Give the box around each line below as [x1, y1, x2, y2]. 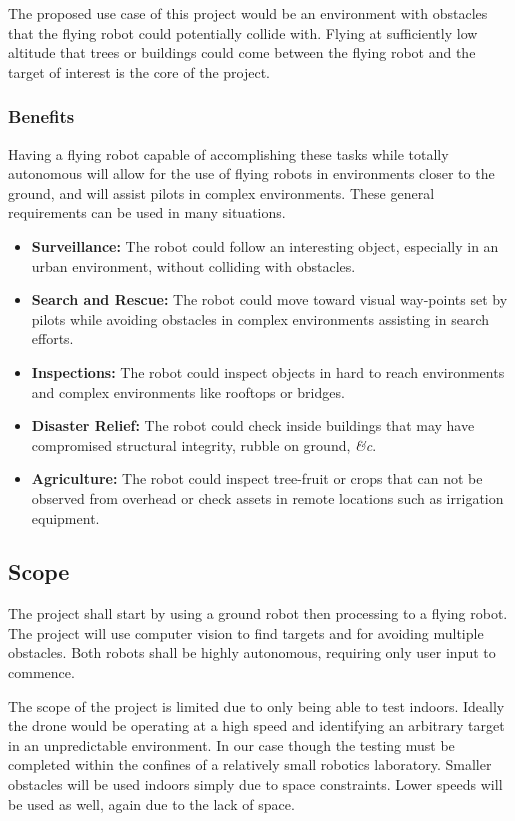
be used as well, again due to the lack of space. [8, 793, 295, 814]
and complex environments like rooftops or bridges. [31, 381, 345, 402]
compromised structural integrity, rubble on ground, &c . [31, 434, 377, 455]
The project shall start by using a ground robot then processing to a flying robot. [8, 603, 508, 624]
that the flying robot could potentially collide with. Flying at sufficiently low [8, 22, 478, 43]
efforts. [31, 328, 74, 349]
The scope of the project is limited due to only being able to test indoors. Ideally [8, 695, 505, 716]
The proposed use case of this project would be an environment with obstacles [8, 3, 488, 23]
